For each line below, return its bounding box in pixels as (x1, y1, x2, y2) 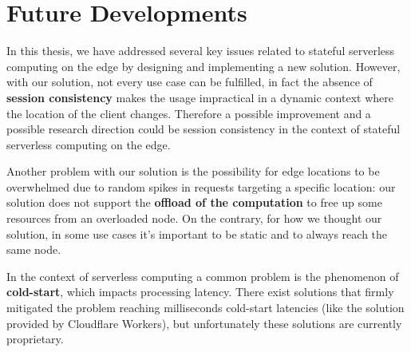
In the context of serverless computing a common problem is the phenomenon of (6, 267, 399, 284)
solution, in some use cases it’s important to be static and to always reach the (6, 225, 388, 242)
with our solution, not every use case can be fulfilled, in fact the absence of (6, 73, 373, 90)
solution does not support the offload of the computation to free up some (6, 194, 382, 211)
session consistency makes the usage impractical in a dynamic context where (6, 89, 393, 105)
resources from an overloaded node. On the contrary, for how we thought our (6, 210, 382, 227)
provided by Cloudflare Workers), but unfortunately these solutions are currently (6, 314, 402, 331)
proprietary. (6, 330, 64, 347)
